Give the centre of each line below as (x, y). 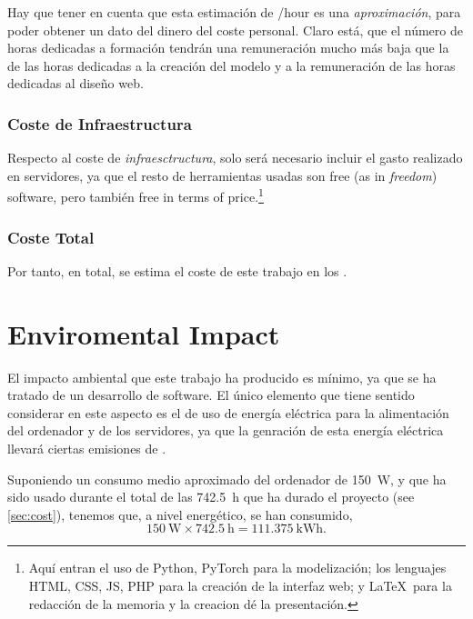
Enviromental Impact (144, 333)
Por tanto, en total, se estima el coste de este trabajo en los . (177, 270)
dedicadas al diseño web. (75, 83)
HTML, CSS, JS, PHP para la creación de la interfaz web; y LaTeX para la (240, 585)
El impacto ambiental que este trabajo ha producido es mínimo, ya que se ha (222, 377)
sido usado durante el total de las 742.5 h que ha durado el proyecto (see (211, 497)
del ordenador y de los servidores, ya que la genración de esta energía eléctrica (226, 430)
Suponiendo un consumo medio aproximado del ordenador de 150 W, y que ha (227, 479)
